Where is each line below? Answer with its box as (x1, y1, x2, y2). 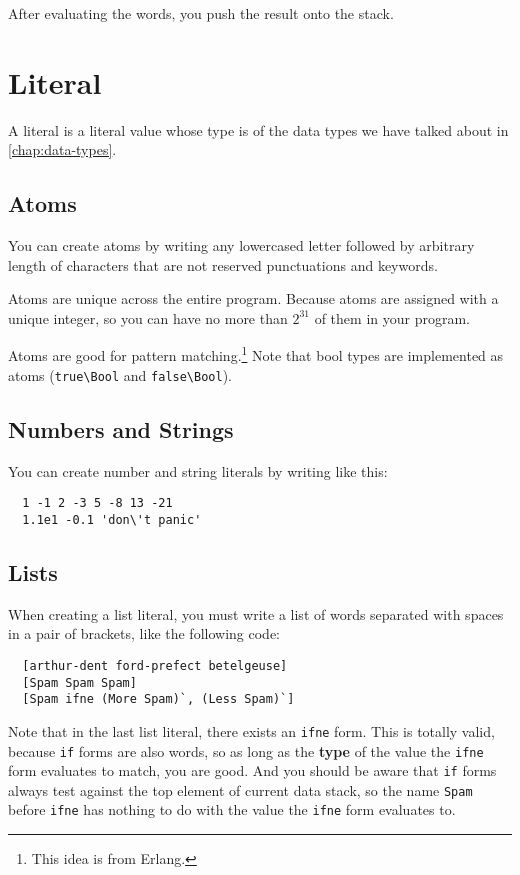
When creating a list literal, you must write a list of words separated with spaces (8, 603, 504, 624)
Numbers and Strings (8, 413, 234, 444)
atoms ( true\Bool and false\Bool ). (8, 364, 233, 385)
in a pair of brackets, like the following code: (8, 623, 280, 644)
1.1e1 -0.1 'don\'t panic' (22, 512, 202, 527)
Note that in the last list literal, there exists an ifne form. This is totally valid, (8, 720, 495, 741)
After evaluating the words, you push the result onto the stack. (8, 3, 394, 23)
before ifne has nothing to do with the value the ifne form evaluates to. (8, 799, 456, 820)
